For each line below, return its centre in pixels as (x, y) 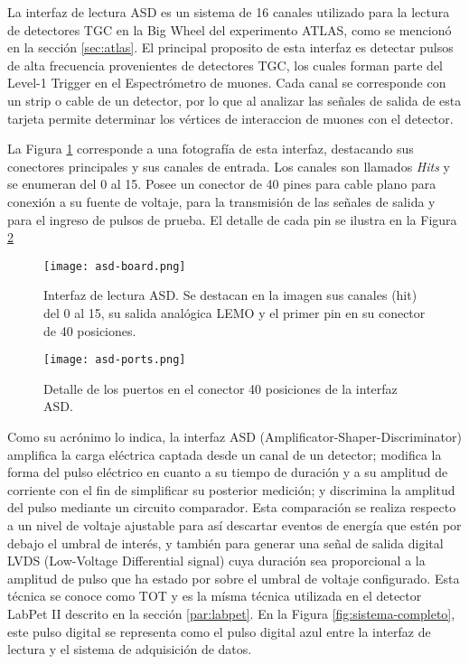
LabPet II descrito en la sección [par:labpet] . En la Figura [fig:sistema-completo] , (231, 613)
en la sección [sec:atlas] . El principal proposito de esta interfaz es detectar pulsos (230, 47)
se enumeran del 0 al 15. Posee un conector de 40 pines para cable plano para (222, 184)
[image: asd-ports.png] (115, 360)
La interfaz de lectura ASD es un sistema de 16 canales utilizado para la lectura (229, 12)
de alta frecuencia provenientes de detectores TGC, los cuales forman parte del (225, 65)
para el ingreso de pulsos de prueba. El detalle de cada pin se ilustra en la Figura (232, 219)
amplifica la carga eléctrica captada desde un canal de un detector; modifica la (225, 454)
